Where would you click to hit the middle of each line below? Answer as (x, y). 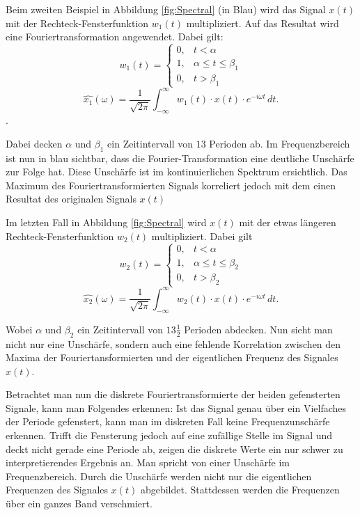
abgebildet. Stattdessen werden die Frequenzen (240, 490)
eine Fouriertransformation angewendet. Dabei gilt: (115, 37)
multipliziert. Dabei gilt (202, 236)
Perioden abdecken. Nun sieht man (258, 329)
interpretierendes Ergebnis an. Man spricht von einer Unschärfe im (148, 462)
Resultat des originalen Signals (71, 199)
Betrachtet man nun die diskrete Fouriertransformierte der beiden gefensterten (173, 394)
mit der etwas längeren (288, 222)
